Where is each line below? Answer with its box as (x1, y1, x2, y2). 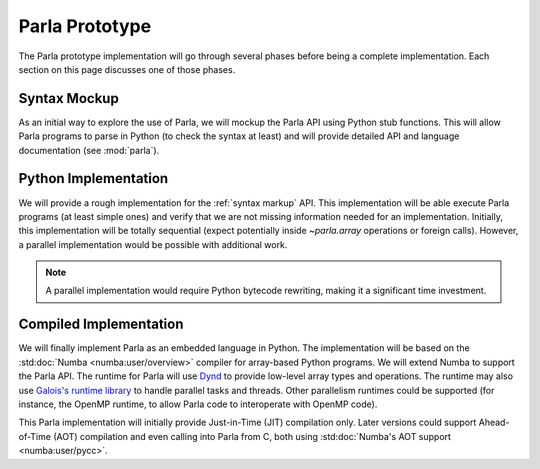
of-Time (18, 430, 52, 442)
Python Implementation (18, 170, 169, 187)
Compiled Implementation (18, 316, 184, 333)
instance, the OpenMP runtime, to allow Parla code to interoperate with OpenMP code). (18, 398, 378, 410)
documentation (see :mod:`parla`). (18, 144, 160, 156)
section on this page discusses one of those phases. (18, 63, 236, 75)
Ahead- (478, 416, 510, 429)
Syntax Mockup (18, 90, 119, 107)
